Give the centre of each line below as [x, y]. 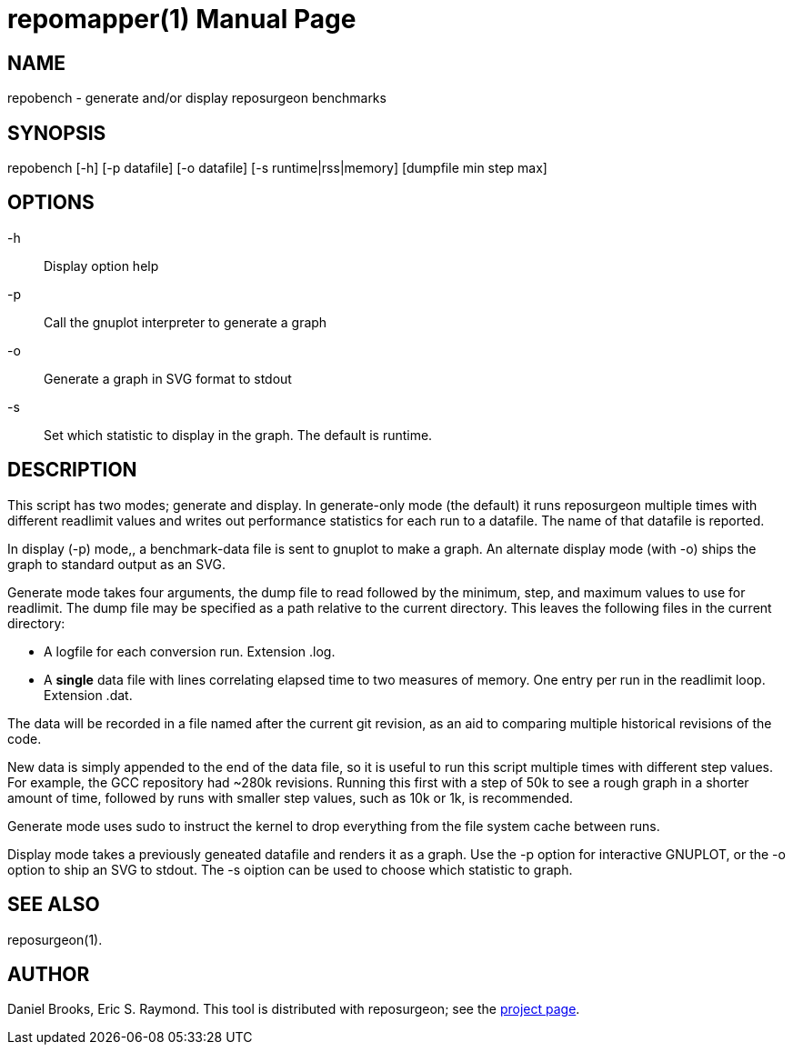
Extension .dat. [88, 695]
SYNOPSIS [57, 133]
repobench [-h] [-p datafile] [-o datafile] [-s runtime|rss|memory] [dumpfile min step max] [277, 168]
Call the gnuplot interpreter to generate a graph [186, 322]
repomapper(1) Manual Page [182, 19]
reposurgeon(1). [55, 939]
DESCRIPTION [72, 470]
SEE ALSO [54, 905]
